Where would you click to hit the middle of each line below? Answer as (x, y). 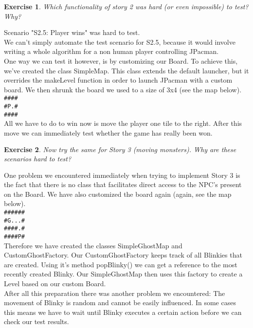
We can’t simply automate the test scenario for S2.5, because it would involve (120, 42)
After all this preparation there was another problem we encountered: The (115, 293)
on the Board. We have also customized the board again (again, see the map (118, 194)
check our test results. (36, 321)
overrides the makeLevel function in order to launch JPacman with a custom (118, 80)
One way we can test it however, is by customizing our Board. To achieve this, (121, 60)
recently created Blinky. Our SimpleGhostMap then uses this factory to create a (123, 274)
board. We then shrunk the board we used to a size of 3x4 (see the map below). (123, 89)
